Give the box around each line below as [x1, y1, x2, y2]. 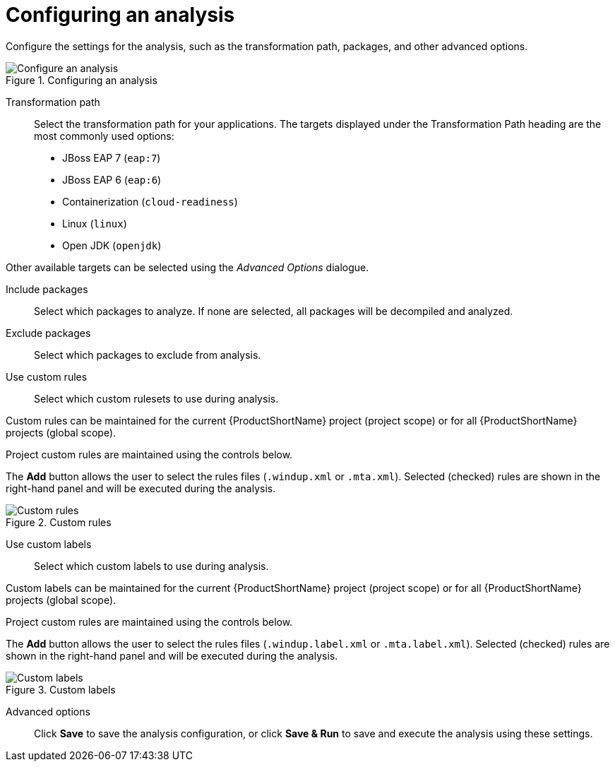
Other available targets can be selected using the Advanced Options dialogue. [6, 261, 369, 273]
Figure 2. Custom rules [6, 516, 112, 528]
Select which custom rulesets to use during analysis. [34, 392, 279, 405]
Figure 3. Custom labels [6, 683, 116, 696]
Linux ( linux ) [62, 217, 127, 230]
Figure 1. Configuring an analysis [6, 73, 157, 86]
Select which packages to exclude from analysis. [34, 348, 261, 361]
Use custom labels [6, 537, 92, 550]
